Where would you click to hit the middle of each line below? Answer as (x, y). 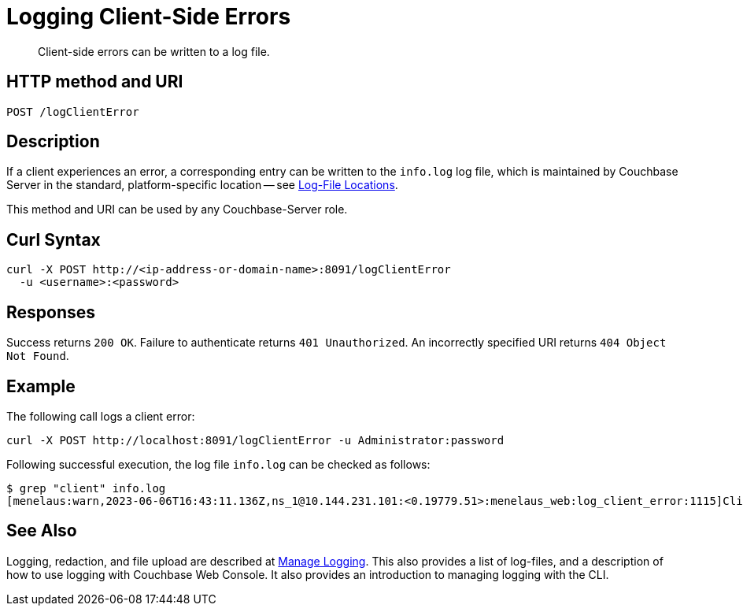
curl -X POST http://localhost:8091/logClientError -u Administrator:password (255, 440)
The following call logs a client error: (101, 416)
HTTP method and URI (95, 82)
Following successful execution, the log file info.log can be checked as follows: (218, 464)
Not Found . (38, 356)
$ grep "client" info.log (86, 488)
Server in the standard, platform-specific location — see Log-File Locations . (202, 185)
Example (41, 386)
